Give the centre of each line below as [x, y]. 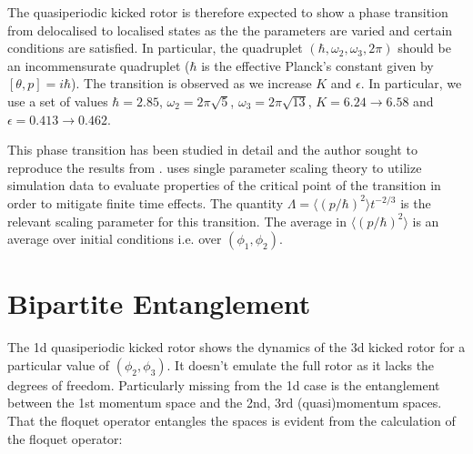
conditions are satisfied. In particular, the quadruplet [155, 48]
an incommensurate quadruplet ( [99, 65]
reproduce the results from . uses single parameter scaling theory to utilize [215, 167]
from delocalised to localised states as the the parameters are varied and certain [230, 30]
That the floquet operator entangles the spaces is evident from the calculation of [231, 421]
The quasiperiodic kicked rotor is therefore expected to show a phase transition [228, 12]
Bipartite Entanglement [159, 303]
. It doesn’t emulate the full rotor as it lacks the [301, 364]
